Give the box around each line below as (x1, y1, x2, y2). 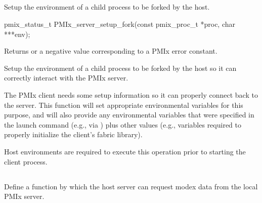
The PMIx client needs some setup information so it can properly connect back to (4, 89, 258, 100)
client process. (4, 156, 48, 167)
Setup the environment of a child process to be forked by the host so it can (4, 62, 237, 73)
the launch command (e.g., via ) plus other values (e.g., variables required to (4, 119, 241, 130)
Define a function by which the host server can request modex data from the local (4, 181, 258, 191)
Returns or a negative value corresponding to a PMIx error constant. (4, 46, 217, 56)
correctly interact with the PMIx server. (4, 72, 128, 83)
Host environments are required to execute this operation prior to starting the (4, 146, 246, 156)
